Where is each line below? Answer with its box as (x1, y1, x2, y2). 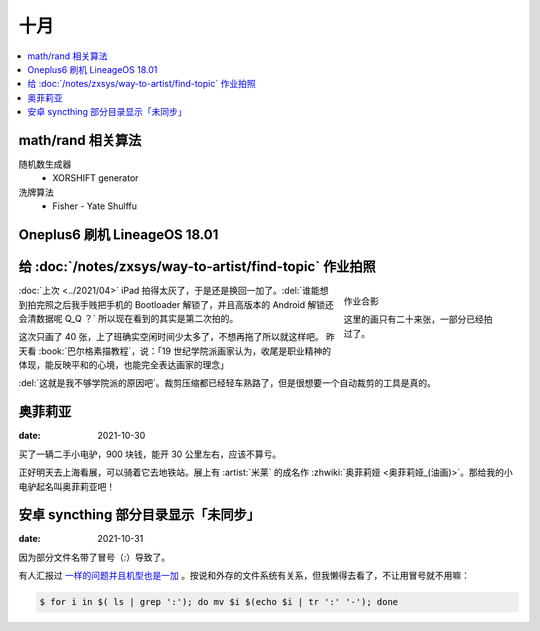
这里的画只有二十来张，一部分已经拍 (343, 313, 493, 325)
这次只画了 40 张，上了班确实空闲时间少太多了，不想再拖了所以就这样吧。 (18, 331, 324, 343)
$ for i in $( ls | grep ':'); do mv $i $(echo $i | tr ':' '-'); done (39, 596, 399, 608)
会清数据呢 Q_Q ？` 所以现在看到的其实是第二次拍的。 (18, 312, 239, 324)
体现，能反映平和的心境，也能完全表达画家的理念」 (18, 359, 229, 371)
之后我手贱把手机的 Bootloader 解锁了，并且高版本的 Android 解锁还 (53, 298, 334, 310)
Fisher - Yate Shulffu (52, 200, 138, 212)
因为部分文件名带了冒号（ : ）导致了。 (18, 551, 171, 563)
